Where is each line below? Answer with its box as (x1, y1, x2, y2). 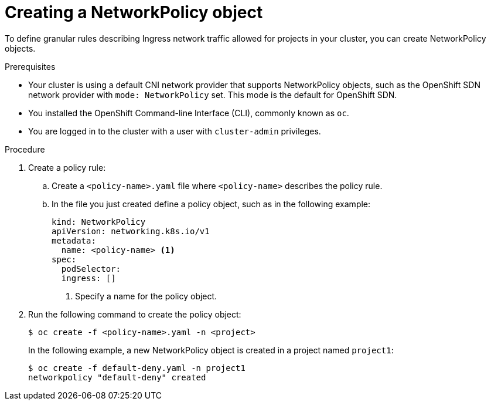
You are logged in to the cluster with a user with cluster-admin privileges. (28, 126, 321, 136)
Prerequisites (5, 61, 56, 72)
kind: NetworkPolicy (52, 217, 146, 227)
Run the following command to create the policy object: (28, 309, 241, 319)
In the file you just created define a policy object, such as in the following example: (52, 198, 371, 209)
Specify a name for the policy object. (75, 291, 217, 301)
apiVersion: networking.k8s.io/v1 (52, 226, 210, 236)
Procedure (5, 144, 45, 154)
